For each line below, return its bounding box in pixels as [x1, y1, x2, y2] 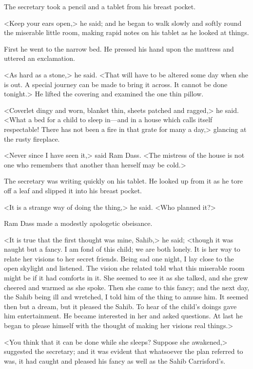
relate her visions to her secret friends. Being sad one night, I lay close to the [4, 253, 234, 263]
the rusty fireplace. [4, 133, 60, 144]
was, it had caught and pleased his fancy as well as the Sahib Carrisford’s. [4, 355, 226, 366]
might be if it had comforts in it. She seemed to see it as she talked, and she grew [4, 273, 248, 283]
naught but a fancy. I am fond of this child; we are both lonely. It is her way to [4, 244, 240, 254]
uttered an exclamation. [4, 53, 75, 63]
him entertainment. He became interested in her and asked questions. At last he [4, 311, 243, 321]
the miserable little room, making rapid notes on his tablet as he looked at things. [4, 27, 249, 37]
